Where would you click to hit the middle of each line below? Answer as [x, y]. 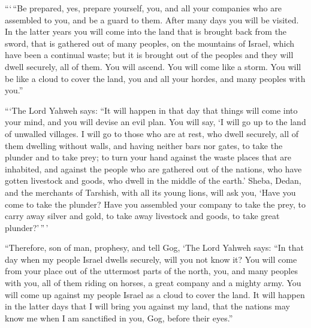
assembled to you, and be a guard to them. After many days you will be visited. [152, 19]
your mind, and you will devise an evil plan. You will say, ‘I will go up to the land [155, 122]
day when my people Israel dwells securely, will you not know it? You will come [151, 259]
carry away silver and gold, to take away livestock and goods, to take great [142, 216]
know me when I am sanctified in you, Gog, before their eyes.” [119, 318]
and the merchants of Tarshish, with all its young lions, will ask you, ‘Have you [150, 192]
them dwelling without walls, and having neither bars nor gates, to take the [144, 145]
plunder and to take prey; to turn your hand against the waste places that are [148, 157]
